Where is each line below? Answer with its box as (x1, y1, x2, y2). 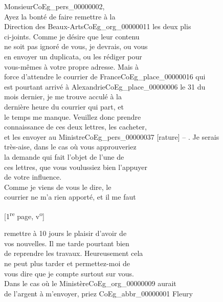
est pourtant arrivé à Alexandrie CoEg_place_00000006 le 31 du (4, 81, 206, 92)
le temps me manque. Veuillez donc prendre (4, 111, 141, 122)
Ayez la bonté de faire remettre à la (4, 11, 116, 21)
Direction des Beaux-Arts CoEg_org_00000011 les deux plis (4, 21, 191, 32)
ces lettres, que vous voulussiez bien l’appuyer (4, 161, 148, 172)
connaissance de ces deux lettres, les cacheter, (4, 121, 147, 132)
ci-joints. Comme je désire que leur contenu (4, 31, 140, 41)
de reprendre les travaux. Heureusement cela (4, 248, 143, 258)
